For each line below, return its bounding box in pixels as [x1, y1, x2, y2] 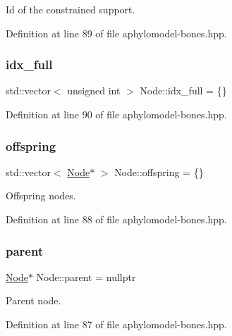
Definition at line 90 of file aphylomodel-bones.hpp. [6, 107, 227, 121]
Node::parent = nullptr [36, 269, 136, 284]
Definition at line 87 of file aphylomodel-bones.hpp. [6, 317, 227, 331]
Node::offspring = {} [114, 164, 204, 179]
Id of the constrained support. [6, 2, 135, 16]
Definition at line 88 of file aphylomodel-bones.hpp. [6, 212, 227, 226]
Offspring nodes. [6, 188, 76, 203]
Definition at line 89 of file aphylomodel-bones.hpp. [6, 25, 227, 40]
